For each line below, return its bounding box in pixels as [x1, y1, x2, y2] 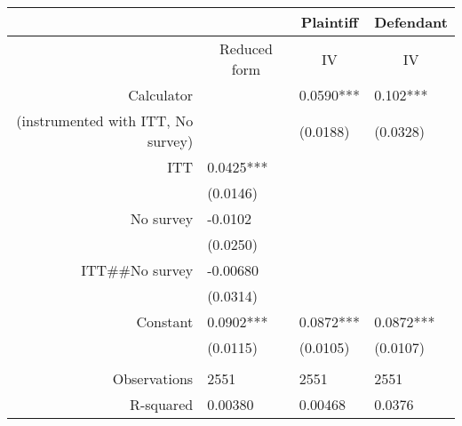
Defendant [374, 12, 448, 32]
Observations [112, 368, 194, 389]
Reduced [219, 38, 273, 59]
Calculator [128, 84, 194, 105]
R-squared [130, 394, 194, 414]
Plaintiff [300, 12, 359, 32]
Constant [136, 311, 194, 332]
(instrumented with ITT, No [16, 110, 194, 131]
